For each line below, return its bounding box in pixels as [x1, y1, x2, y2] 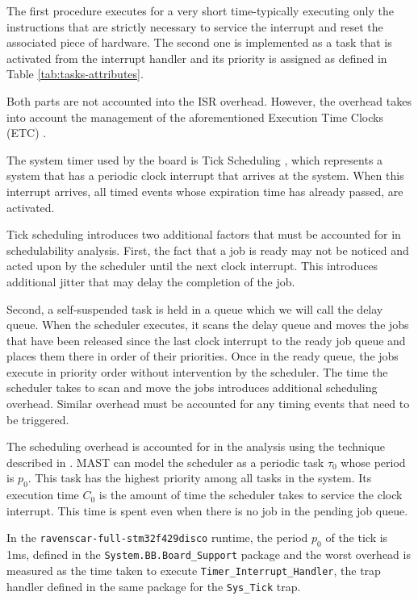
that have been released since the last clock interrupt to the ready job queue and [6, 331, 406, 348]
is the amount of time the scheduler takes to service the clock [98, 486, 403, 503]
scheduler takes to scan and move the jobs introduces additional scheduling [6, 379, 378, 396]
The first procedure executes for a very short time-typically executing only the [6, 2, 394, 19]
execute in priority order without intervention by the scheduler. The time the [6, 363, 388, 380]
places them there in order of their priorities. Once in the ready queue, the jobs [6, 348, 399, 365]
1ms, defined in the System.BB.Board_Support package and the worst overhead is [6, 546, 411, 563]
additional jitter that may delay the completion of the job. [6, 273, 295, 290]
